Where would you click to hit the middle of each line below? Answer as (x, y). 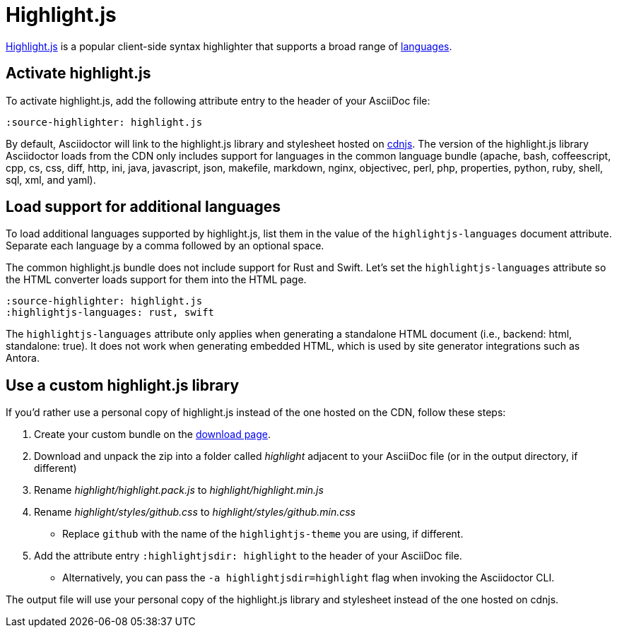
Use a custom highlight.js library (123, 385)
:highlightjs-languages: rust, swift (110, 313)
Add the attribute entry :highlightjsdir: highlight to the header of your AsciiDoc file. (248, 556)
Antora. (23, 358)
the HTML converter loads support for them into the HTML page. (156, 280)
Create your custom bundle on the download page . (153, 434)
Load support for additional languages (143, 207)
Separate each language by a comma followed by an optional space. (165, 246)
